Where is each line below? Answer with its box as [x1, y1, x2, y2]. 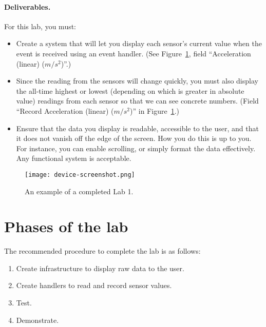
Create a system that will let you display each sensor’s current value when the [16, 38, 262, 49]
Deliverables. [4, 1, 51, 12]
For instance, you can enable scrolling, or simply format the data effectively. [16, 142, 256, 153]
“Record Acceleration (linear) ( [16, 105, 114, 116]
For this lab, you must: [4, 21, 77, 31]
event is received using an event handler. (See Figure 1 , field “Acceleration [16, 48, 251, 58]
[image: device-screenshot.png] [25, 171, 135, 178]
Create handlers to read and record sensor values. [16, 280, 172, 291]
